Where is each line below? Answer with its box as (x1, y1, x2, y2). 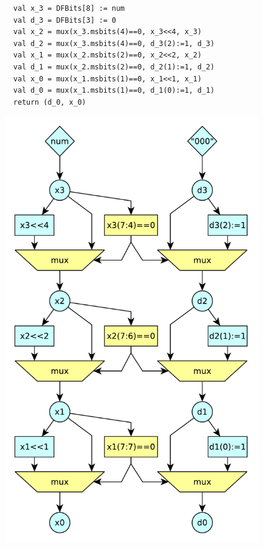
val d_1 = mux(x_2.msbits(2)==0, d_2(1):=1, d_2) (13, 62, 215, 71)
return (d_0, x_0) (13, 98, 87, 106)
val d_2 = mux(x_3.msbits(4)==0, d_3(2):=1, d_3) (13, 39, 215, 48)
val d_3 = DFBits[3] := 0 (13, 16, 117, 25)
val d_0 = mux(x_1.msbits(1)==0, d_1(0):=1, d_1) (13, 86, 215, 95)
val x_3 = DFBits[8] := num (13, 4, 125, 13)
